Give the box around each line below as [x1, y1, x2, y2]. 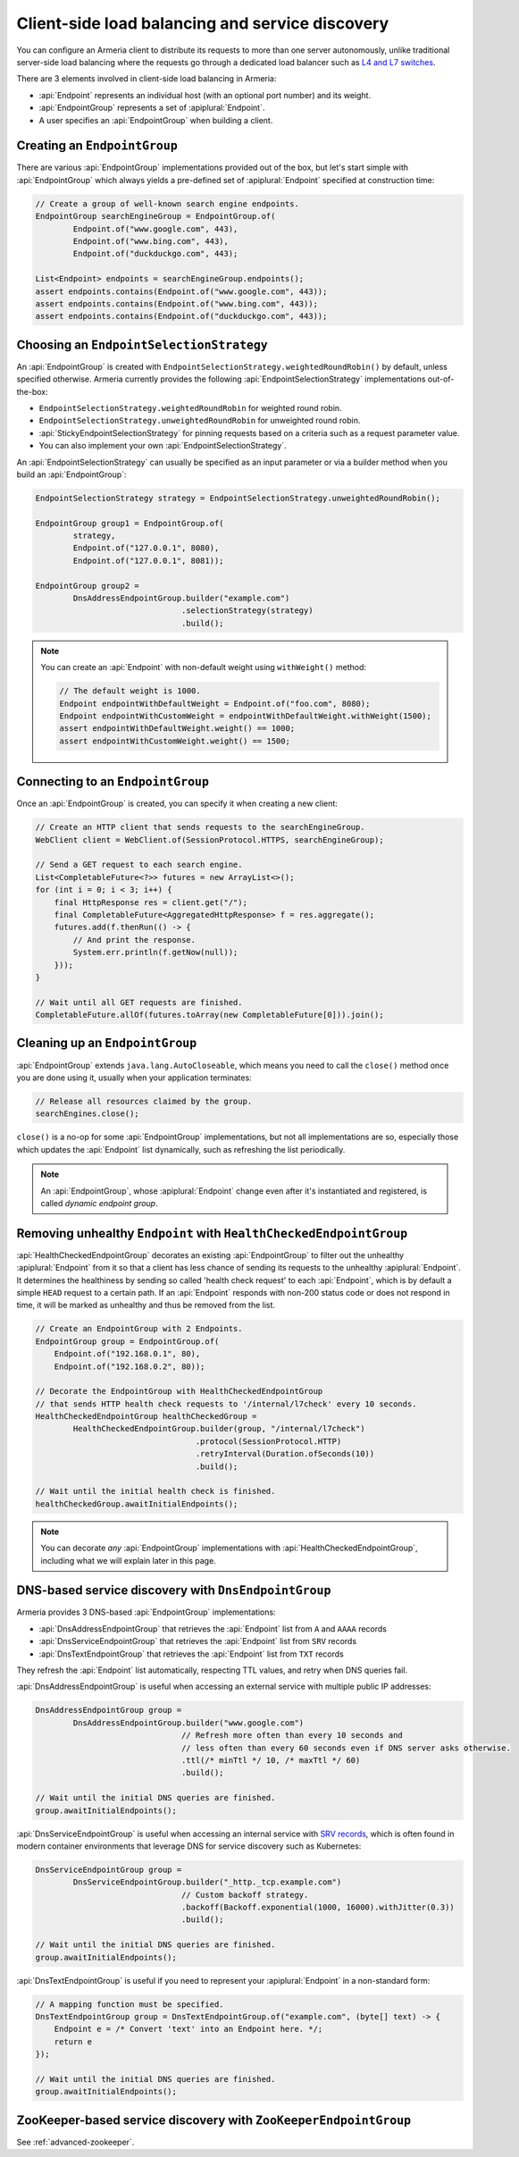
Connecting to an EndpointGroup [16, 774, 210, 790]
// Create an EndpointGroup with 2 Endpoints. [35, 1323, 243, 1334]
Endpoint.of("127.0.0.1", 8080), [72, 543, 220, 553]
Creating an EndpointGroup [16, 138, 178, 154]
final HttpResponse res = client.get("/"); [54, 897, 247, 907]
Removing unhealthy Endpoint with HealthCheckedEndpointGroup [16, 1225, 408, 1241]
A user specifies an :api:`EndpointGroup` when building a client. [38, 114, 273, 125]
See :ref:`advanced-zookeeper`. [16, 2136, 135, 2147]
